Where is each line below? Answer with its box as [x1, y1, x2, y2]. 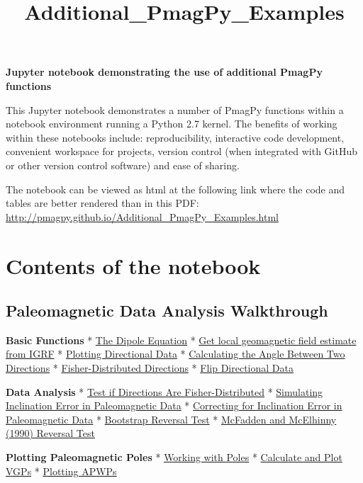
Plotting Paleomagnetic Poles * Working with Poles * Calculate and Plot [6, 450, 342, 465]
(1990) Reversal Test [6, 426, 95, 441]
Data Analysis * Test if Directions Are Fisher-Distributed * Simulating [6, 384, 323, 399]
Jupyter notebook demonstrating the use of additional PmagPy [6, 64, 323, 79]
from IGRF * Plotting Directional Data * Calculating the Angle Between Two [6, 346, 345, 361]
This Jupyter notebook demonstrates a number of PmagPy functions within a [6, 102, 344, 117]
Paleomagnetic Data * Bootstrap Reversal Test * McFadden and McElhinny [6, 411, 337, 426]
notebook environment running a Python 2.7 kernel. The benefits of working [6, 116, 337, 131]
